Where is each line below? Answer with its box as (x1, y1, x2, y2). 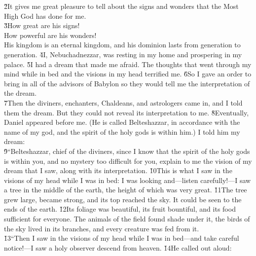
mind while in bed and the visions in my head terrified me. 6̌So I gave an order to (4, 69, 252, 79)
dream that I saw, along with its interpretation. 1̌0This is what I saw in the (4, 165, 232, 176)
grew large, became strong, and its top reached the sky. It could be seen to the (4, 194, 242, 204)
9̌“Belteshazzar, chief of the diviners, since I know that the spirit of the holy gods (4, 146, 250, 156)
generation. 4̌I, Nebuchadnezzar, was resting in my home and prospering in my (4, 49, 242, 59)
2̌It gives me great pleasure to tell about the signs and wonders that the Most (4, 1, 239, 11)
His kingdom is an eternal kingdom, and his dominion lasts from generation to (4, 39, 241, 50)
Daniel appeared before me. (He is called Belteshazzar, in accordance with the (4, 117, 240, 127)
